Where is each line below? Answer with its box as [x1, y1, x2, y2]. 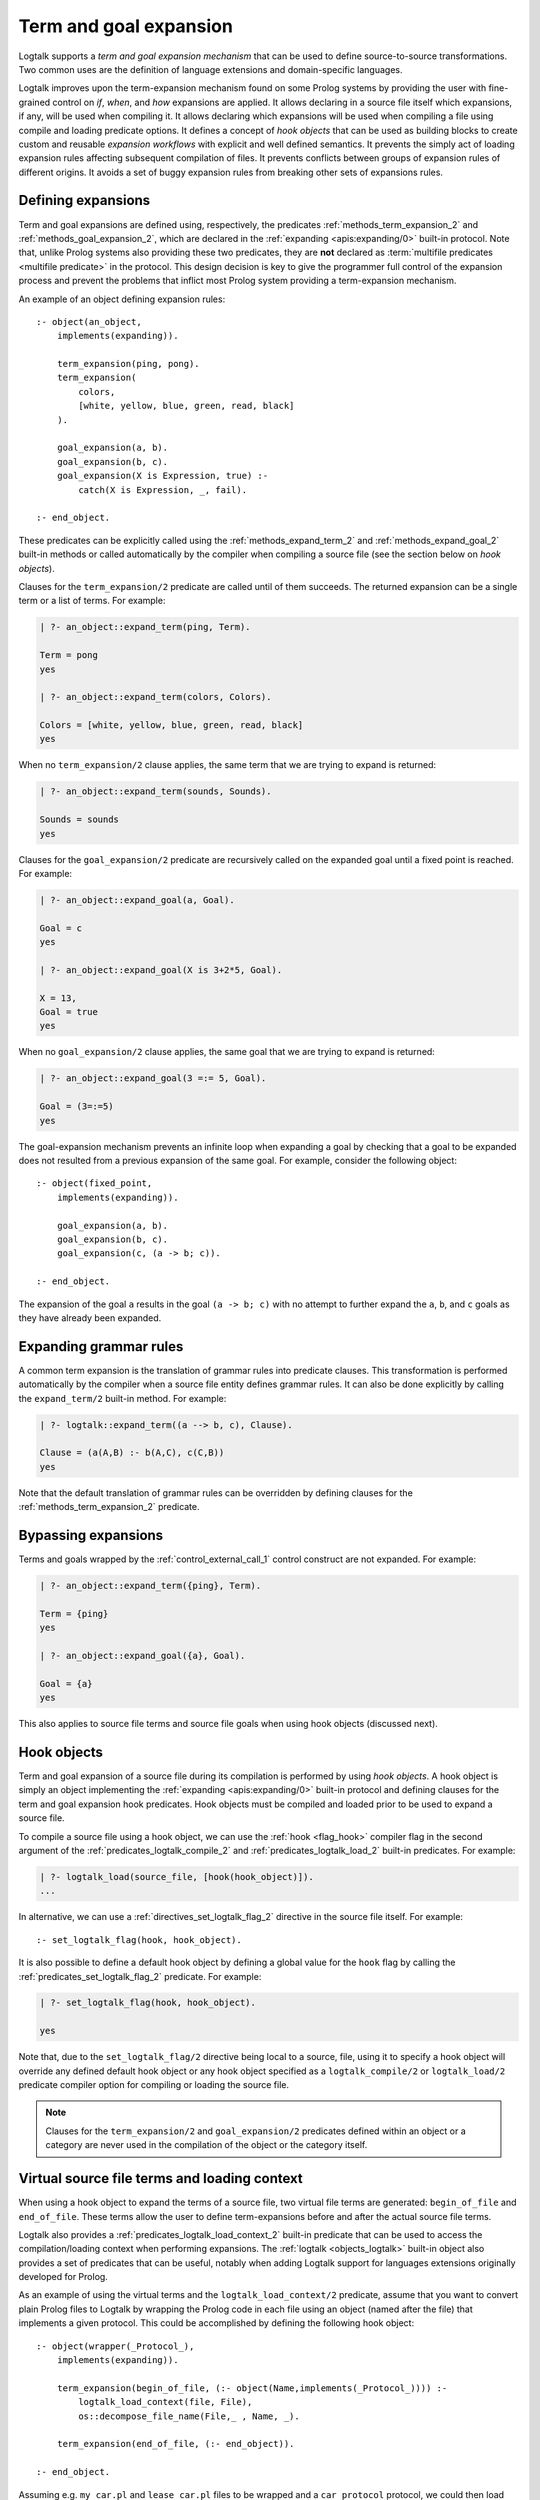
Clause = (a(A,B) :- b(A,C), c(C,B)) [39, 1447, 225, 1459]
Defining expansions [18, 192, 151, 209]
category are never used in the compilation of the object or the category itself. [45, 2139, 368, 2151]
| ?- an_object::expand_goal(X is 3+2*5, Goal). [39, 964, 283, 975]
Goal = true [39, 1006, 99, 1018]
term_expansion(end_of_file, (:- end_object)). [56, 2438, 295, 2450]
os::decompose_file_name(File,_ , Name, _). [78, 2410, 300, 2422]
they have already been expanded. [18, 1311, 162, 1324]
